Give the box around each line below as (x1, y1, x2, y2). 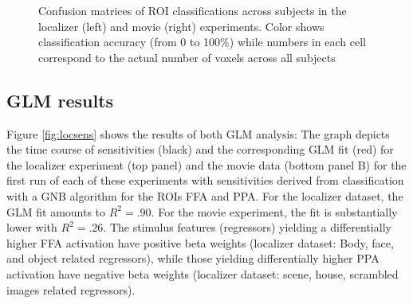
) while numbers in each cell (229, 33, 366, 50)
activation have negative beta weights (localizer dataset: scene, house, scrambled (6, 265, 399, 282)
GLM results (6, 88, 114, 112)
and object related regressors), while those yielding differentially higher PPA (6, 250, 380, 267)
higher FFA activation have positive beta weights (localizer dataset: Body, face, (6, 234, 394, 251)
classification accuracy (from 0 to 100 (38, 33, 221, 50)
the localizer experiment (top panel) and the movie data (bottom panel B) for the (6, 156, 407, 173)
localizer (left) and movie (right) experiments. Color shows (38, 18, 324, 34)
